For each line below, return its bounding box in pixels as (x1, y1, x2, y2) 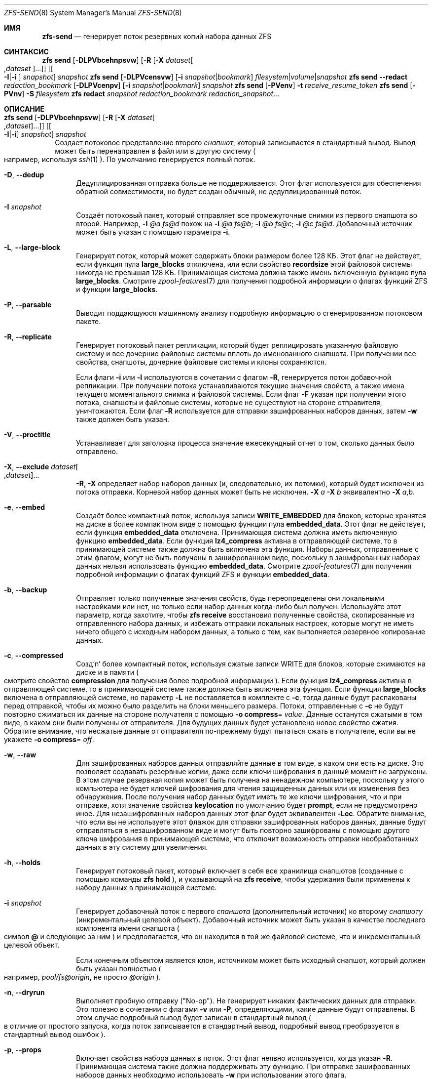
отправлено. (76, 447, 118, 456)
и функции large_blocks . (76, 285, 158, 293)
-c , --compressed (4, 651, 64, 660)
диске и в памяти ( (76, 668, 139, 676)
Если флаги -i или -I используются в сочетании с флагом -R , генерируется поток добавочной (76, 373, 392, 381)
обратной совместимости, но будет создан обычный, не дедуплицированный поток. (76, 187, 362, 196)
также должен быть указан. (76, 415, 169, 423)
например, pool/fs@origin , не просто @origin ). (4, 973, 161, 981)
